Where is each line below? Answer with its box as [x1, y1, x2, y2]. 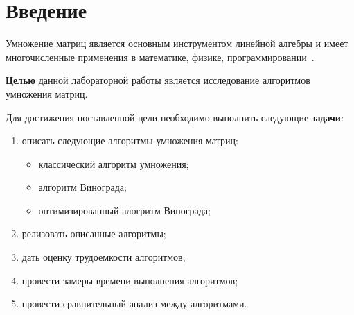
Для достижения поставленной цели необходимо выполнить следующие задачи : [6, 110, 344, 124]
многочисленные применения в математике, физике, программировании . [6, 49, 315, 64]
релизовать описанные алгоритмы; [21, 226, 166, 241]
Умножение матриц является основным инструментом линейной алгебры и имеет [6, 36, 348, 51]
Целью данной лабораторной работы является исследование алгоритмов [6, 73, 310, 87]
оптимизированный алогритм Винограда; [38, 203, 211, 217]
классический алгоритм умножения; [38, 156, 189, 171]
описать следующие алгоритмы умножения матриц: [21, 133, 238, 148]
